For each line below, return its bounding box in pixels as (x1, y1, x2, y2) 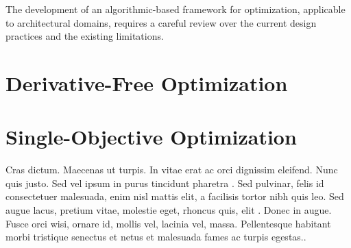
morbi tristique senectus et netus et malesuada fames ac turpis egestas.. (5, 230, 306, 244)
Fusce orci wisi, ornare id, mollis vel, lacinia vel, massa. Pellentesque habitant (5, 216, 331, 230)
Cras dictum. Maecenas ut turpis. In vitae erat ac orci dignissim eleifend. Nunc (5, 162, 338, 177)
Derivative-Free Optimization (5, 69, 288, 97)
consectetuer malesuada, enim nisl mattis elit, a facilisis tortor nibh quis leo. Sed (5, 189, 344, 203)
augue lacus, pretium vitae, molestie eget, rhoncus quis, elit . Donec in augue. (5, 203, 332, 217)
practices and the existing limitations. (5, 29, 164, 43)
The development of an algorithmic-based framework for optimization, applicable (5, 2, 346, 16)
